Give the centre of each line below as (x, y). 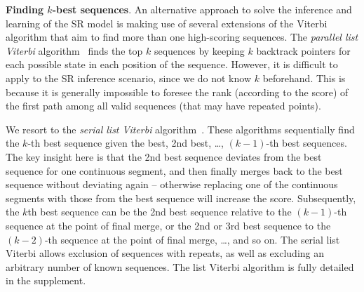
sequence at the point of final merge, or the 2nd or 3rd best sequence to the (168, 225)
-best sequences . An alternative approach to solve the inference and (202, 9)
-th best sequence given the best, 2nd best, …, (126, 143)
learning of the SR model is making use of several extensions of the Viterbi (167, 23)
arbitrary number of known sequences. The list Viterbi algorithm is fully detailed (180, 266)
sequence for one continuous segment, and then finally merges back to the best (174, 170)
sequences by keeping (199, 50)
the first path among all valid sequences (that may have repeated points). (163, 106)
